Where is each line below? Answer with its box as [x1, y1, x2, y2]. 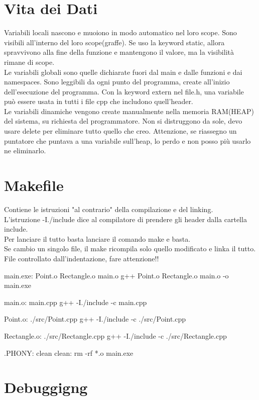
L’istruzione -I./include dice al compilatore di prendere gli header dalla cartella [4, 214, 247, 224]
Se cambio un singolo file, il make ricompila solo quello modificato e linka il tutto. [4, 243, 256, 254]
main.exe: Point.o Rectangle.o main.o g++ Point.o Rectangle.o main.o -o [4, 270, 229, 280]
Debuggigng [4, 377, 88, 397]
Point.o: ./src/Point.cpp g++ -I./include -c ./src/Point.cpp [4, 314, 186, 324]
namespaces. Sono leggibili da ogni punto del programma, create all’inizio [4, 76, 230, 87]
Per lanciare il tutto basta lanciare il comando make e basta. [4, 233, 191, 244]
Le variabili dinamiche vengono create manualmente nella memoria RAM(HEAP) [4, 106, 254, 116]
